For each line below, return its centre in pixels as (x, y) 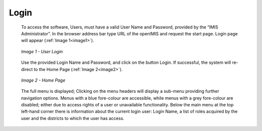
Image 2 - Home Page (43, 80)
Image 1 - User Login (42, 51)
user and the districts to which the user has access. (73, 118)
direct (27, 69)
